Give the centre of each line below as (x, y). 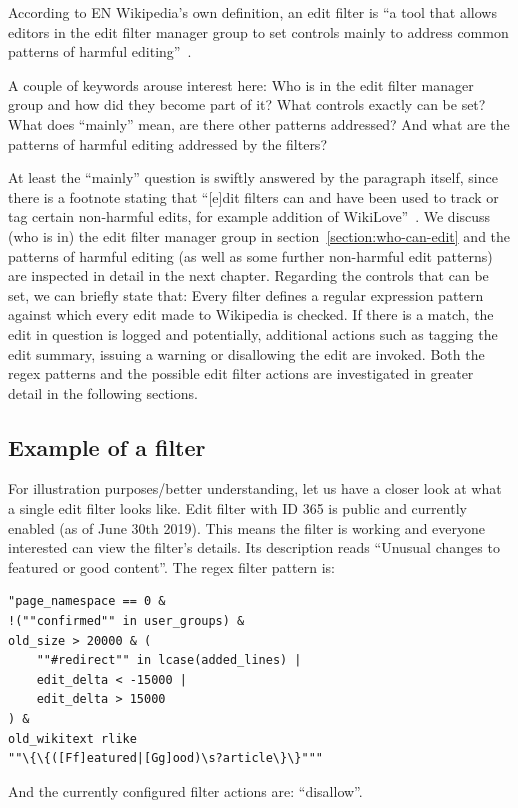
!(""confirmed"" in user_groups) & (126, 621)
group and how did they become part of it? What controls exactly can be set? (247, 104)
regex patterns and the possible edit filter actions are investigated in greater (241, 373)
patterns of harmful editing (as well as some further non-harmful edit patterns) (250, 255)
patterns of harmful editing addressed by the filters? (167, 143)
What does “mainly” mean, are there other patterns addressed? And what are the (259, 123)
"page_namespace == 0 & (87, 601)
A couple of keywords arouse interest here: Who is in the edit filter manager (241, 84)
